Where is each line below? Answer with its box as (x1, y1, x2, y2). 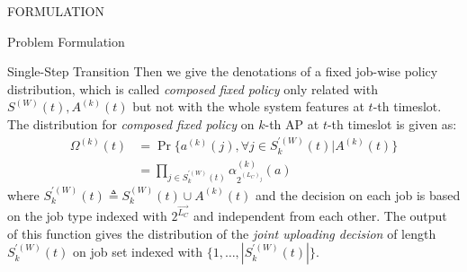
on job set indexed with (72, 242, 202, 261)
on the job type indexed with (7, 206, 167, 225)
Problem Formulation (7, 31, 125, 50)
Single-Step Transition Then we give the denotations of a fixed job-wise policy (7, 62, 438, 81)
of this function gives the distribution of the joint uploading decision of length (7, 224, 436, 242)
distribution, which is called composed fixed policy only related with (7, 79, 378, 98)
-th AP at (265, 114, 319, 133)
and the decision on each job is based (256, 185, 461, 204)
